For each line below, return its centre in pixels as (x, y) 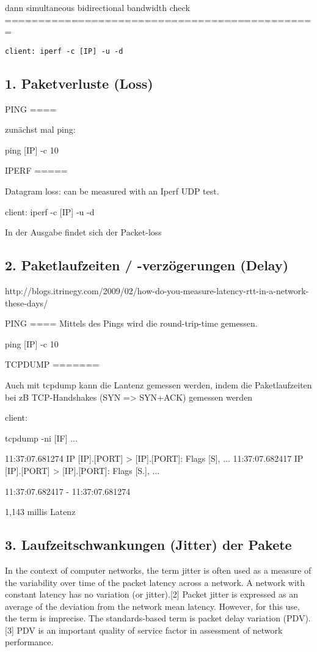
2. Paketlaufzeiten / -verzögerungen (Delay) (147, 265)
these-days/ (27, 302)
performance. (29, 642)
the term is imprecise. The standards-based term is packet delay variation (143, 618)
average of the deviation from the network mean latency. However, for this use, (152, 606)
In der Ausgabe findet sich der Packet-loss (83, 232)
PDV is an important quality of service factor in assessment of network (150, 630)
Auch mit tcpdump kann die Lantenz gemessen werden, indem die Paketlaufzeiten (158, 384)
